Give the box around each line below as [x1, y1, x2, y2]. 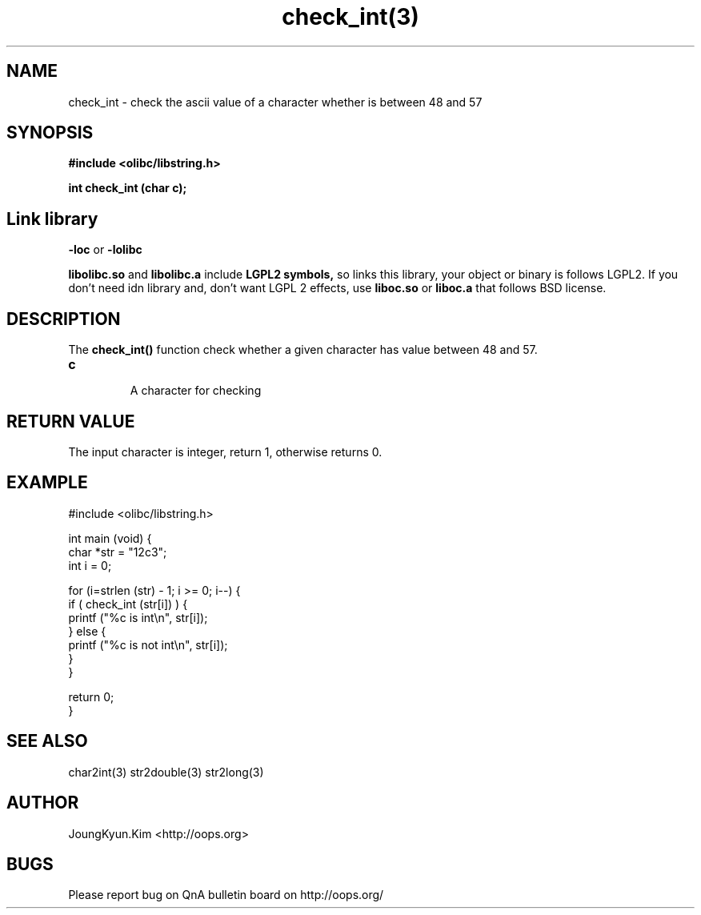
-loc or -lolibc [68, 243, 142, 257]
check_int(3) [282, 3, 419, 30]
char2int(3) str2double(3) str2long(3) [68, 765, 264, 779]
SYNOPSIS [6, 122, 94, 143]
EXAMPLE [6, 472, 88, 493]
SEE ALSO [6, 731, 88, 752]
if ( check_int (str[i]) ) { [68, 596, 188, 611]
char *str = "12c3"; [68, 544, 167, 559]
